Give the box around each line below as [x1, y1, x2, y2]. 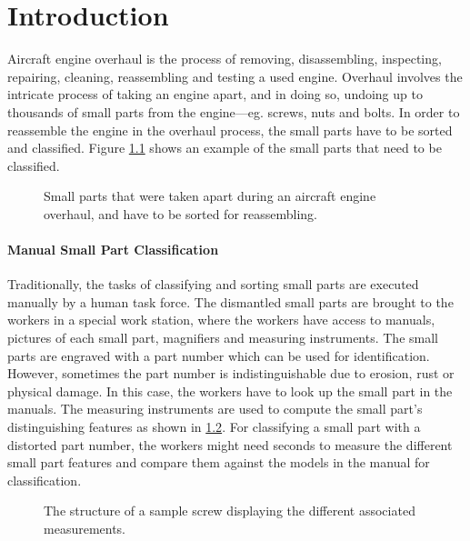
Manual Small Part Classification [7, 240, 219, 259]
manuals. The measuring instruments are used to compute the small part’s [7, 399, 423, 418]
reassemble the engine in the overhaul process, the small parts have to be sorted [7, 120, 453, 139]
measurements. [44, 518, 126, 537]
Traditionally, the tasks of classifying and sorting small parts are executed [7, 275, 419, 294]
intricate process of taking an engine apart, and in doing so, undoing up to [7, 85, 423, 104]
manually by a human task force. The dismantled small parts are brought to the [7, 292, 454, 311]
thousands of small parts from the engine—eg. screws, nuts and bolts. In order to [7, 102, 460, 121]
